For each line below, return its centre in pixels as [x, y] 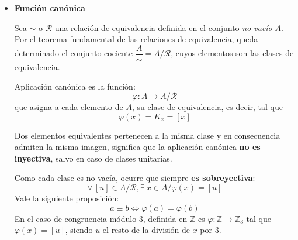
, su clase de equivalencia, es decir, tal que [207, 107]
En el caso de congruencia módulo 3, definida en [101, 218]
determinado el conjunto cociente [74, 53]
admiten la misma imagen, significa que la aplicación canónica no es [137, 147]
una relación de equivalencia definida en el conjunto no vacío [163, 27]
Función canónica [50, 8]
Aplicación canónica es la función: [75, 86]
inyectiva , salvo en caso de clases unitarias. [93, 158]
